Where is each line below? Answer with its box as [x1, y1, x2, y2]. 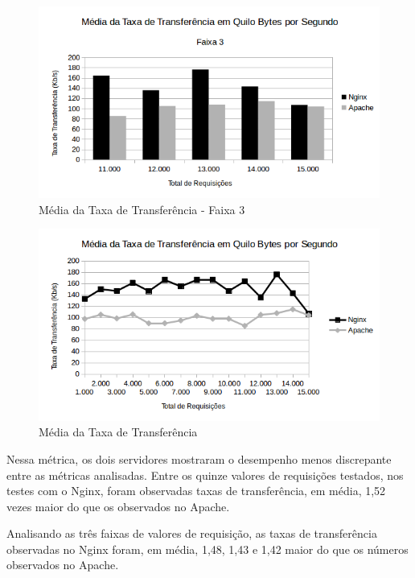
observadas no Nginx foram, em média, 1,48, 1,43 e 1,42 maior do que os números [6, 540, 409, 557]
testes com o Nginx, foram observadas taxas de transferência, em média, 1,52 [6, 482, 386, 499]
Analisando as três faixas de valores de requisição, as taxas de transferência [6, 525, 377, 542]
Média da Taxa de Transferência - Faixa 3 [39, 200, 245, 217]
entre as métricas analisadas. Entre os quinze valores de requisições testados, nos [6, 466, 404, 483]
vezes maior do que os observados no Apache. [6, 497, 230, 514]
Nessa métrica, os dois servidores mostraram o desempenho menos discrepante [6, 450, 392, 467]
